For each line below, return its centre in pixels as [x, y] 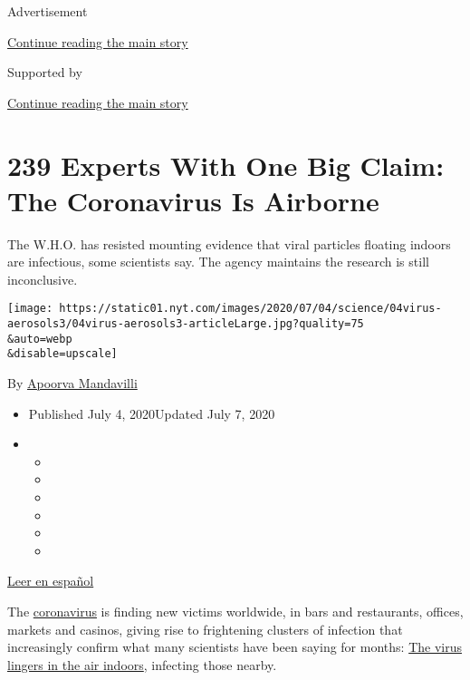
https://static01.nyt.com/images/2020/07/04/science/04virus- [250, 309]
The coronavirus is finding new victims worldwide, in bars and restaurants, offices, [235, 612]
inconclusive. [43, 279]
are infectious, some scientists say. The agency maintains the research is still [218, 262]
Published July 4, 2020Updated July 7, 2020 [152, 413]
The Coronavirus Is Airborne [193, 200]
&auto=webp [40, 339]
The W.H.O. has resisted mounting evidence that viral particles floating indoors [229, 243]
